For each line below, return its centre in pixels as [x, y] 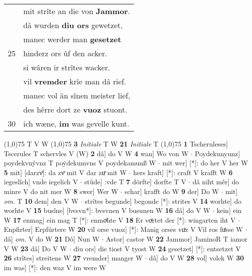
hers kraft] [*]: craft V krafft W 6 [183, 172]
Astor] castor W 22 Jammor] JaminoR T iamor [176, 238]
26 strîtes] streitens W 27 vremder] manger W [73, 258]
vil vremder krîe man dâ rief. [75, 81]
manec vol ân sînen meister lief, [77, 95]
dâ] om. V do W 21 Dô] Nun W [52, 238]
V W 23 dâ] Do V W [36, 248]
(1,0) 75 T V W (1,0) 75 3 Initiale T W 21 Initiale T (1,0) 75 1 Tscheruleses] [116, 144]
